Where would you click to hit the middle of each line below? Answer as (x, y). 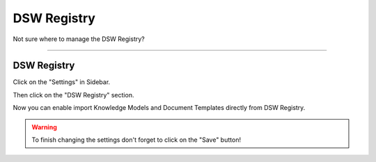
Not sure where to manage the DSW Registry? (79, 39)
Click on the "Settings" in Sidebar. (62, 82)
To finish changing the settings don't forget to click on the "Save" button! (136, 140)
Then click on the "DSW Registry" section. (73, 95)
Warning (44, 127)
